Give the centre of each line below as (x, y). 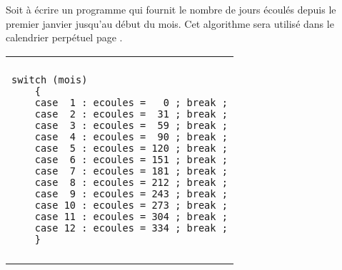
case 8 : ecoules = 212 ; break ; (131, 182)
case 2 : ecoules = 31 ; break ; (131, 114)
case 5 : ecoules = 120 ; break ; (131, 148)
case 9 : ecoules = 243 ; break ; (131, 193)
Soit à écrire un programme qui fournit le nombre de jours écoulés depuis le (171, 9)
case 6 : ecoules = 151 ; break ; (131, 159)
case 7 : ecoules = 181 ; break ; (131, 171)
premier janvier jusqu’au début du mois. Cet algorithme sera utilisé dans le (170, 23)
